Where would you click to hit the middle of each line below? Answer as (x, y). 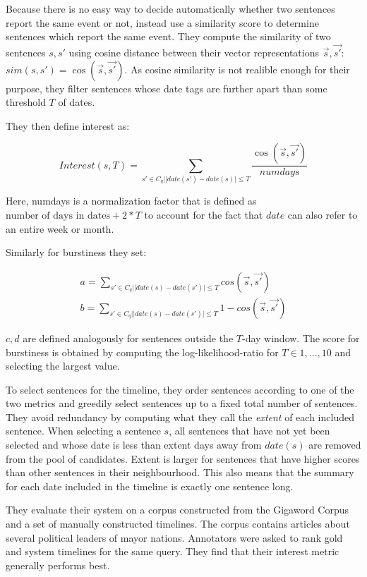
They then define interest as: (68, 125)
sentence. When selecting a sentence (83, 431)
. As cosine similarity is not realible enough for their (237, 69)
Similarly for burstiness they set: (76, 252)
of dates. (77, 102)
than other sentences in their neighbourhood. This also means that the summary (180, 472)
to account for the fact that (204, 215)
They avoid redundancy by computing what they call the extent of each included (180, 417)
